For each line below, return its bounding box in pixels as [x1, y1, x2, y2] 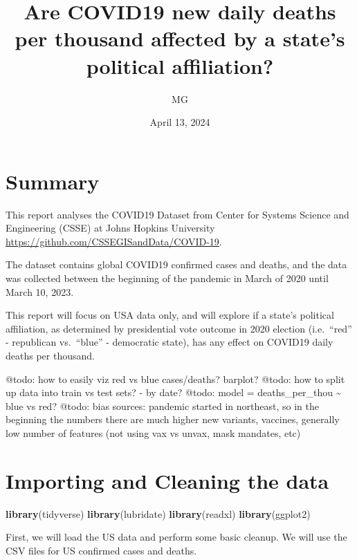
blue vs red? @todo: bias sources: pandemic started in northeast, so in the [6, 398, 319, 413]
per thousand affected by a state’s [15, 24, 345, 53]
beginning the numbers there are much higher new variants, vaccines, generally [6, 412, 340, 427]
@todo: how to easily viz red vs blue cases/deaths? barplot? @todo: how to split [6, 371, 345, 386]
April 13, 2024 [149, 115, 210, 129]
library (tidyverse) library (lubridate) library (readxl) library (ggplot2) [6, 506, 311, 521]
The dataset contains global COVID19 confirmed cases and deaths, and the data [6, 257, 347, 272]
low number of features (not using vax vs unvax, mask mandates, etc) [6, 425, 301, 440]
